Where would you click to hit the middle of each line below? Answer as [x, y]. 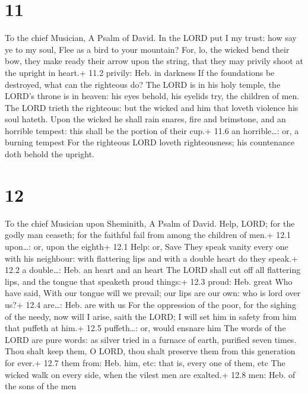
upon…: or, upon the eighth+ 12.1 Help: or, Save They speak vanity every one [147, 246]
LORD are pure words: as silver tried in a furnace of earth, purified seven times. [151, 339]
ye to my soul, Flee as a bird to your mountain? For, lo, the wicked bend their [147, 49]
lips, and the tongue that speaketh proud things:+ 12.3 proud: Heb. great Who [149, 281]
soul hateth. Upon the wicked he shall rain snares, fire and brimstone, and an [145, 119]
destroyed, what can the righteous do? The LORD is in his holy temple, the [143, 84]
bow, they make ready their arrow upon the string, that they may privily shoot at [154, 61]
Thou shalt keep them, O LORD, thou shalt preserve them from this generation [150, 351]
